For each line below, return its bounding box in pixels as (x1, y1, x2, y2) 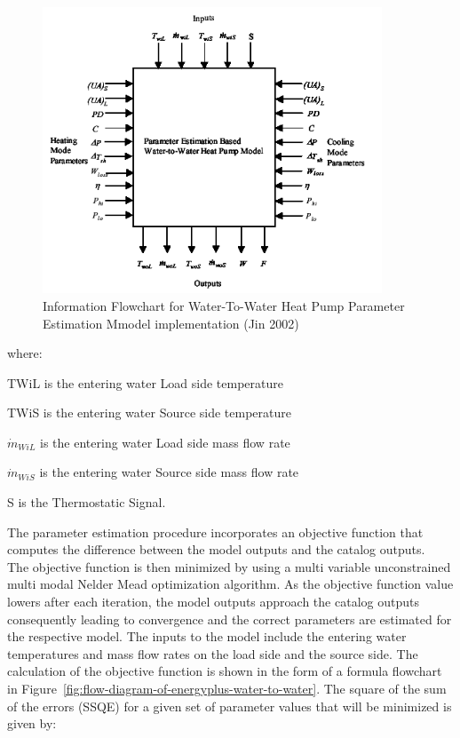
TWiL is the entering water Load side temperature (7, 373, 284, 392)
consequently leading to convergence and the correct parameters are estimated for (7, 609, 452, 628)
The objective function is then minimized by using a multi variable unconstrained (7, 557, 451, 575)
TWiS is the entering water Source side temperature (7, 403, 291, 422)
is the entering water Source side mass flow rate (39, 463, 299, 481)
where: (7, 344, 43, 362)
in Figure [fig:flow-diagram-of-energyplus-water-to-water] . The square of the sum (7, 679, 447, 698)
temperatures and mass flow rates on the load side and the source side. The (7, 644, 418, 663)
